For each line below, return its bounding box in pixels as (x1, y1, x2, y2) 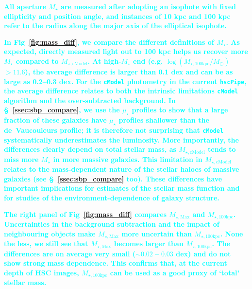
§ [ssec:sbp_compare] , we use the (4, 105, 120, 115)
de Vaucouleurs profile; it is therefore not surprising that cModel (4, 125, 224, 135)
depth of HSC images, (4, 267, 79, 277)
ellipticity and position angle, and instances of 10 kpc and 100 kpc (4, 11, 231, 21)
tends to (208, 144, 236, 154)
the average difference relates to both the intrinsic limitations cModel (4, 86, 238, 96)
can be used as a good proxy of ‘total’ (110, 267, 239, 277)
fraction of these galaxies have (4, 115, 107, 125)
